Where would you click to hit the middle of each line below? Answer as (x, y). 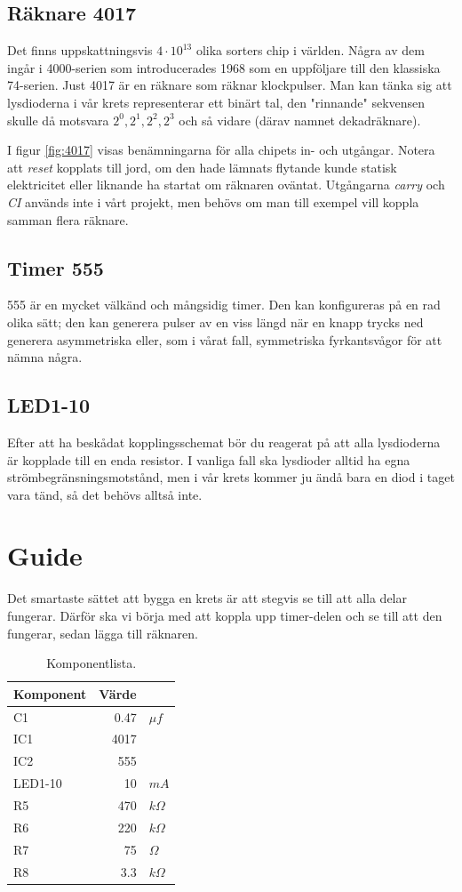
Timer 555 (56, 267)
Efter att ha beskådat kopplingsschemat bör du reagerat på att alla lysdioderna (224, 442)
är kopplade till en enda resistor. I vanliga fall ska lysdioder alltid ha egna (209, 459)
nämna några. (45, 357)
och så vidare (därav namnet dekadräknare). (300, 120)
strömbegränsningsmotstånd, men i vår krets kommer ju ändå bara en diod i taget (231, 477)
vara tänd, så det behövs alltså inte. (105, 494)
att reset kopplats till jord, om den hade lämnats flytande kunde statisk (202, 167)
